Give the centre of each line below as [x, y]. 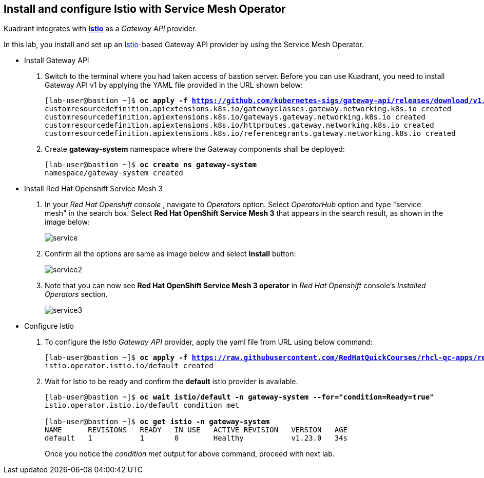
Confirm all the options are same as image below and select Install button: [170, 254]
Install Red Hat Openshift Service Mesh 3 [93, 189]
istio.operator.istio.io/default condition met [142, 405]
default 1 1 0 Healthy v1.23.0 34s [196, 438]
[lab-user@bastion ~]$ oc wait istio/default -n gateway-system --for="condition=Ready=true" [239, 397]
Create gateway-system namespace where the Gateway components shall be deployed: [195, 149]
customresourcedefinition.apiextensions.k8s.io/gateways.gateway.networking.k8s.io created [235, 117]
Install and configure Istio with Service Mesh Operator [145, 9]
